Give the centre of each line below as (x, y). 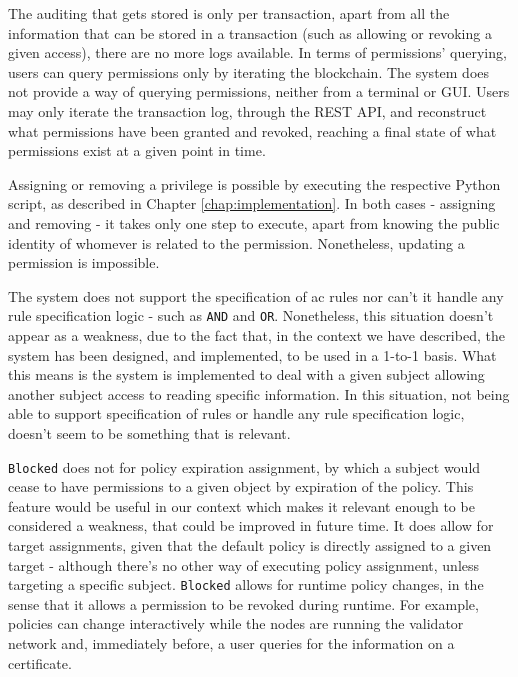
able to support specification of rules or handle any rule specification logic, (236, 413)
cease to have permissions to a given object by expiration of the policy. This (241, 486)
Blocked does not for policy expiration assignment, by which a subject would (244, 466)
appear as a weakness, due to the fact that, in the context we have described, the (256, 334)
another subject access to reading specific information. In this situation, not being (259, 393)
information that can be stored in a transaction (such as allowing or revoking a (250, 32)
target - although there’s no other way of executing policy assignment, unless (244, 564)
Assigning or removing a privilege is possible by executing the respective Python (254, 183)
